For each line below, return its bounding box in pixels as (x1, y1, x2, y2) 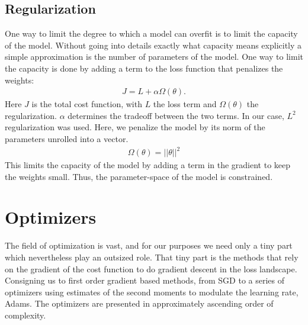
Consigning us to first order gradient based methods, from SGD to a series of (5, 274, 285, 287)
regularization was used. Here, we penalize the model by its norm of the (5, 121, 265, 133)
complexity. (5, 308, 46, 321)
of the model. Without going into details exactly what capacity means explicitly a (5, 38, 302, 51)
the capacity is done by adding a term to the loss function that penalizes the (5, 62, 283, 74)
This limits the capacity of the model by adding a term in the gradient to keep (5, 159, 291, 171)
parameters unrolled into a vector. (5, 132, 129, 144)
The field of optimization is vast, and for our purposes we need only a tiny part (5, 239, 293, 252)
